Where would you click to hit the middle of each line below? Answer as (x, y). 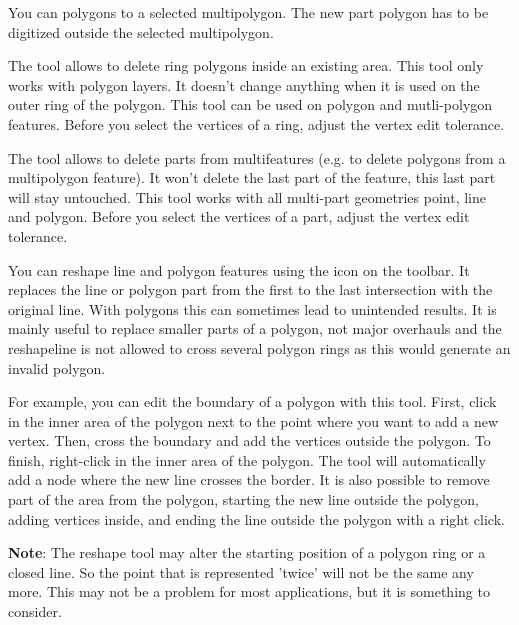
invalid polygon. (57, 367)
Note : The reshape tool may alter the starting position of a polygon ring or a (247, 552)
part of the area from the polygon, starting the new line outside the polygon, (243, 499)
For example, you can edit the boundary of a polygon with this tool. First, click (252, 401)
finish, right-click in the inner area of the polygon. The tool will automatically (247, 459)
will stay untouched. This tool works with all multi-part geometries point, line (247, 196)
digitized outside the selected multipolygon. (141, 31)
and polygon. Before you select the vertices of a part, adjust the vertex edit (239, 216)
